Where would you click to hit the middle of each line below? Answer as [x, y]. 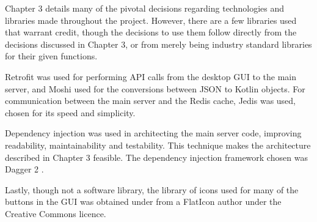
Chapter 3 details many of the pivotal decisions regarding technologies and [144, 8]
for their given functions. [51, 56]
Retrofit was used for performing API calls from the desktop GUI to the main [151, 76]
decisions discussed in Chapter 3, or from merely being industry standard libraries [158, 44]
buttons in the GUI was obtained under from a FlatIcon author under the [143, 202]
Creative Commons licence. [56, 213]
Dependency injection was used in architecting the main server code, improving [153, 133]
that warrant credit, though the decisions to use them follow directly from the [151, 32]
